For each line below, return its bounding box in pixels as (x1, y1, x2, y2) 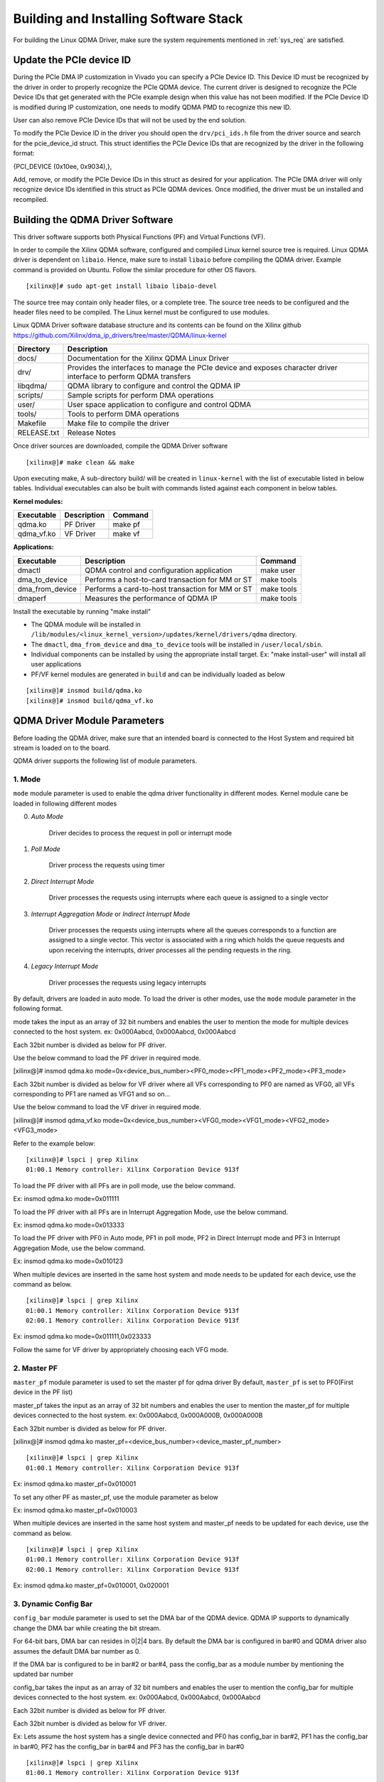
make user (260, 565, 296, 575)
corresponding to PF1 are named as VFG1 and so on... (13, 1090, 171, 1098)
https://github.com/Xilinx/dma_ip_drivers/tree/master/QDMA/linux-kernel (13, 331, 227, 339)
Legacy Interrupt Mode (31, 962, 99, 971)
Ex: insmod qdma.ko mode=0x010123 (13, 1257, 124, 1265)
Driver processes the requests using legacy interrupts (48, 978, 206, 987)
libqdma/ (17, 381, 48, 391)
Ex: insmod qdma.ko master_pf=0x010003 (13, 1505, 138, 1514)
